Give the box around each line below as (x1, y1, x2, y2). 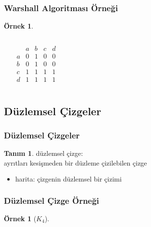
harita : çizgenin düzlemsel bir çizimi (15, 174, 122, 184)
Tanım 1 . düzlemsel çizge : (4, 148, 83, 158)
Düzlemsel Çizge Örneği (4, 194, 99, 206)
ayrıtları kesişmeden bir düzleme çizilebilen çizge (4, 157, 147, 167)
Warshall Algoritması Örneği (4, 1, 118, 14)
